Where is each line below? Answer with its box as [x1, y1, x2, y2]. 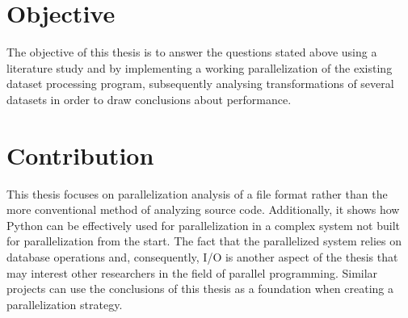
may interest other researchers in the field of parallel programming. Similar [6, 264, 378, 281]
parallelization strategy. [6, 295, 123, 312]
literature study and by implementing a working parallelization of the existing [6, 59, 393, 76]
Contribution [6, 138, 154, 171]
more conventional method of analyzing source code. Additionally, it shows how [6, 201, 400, 218]
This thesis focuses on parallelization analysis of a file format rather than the [6, 185, 388, 202]
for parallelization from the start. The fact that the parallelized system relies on [6, 232, 402, 249]
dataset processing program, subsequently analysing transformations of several [6, 75, 394, 92]
